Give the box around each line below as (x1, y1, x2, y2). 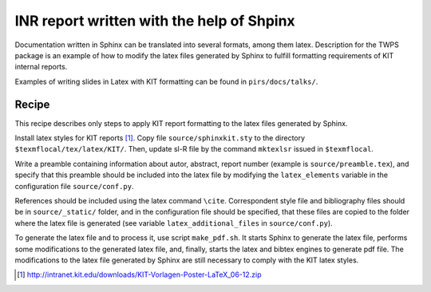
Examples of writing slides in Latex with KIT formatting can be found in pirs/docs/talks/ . (14, 77, 318, 86)
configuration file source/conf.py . (14, 181, 134, 191)
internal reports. (14, 62, 68, 72)
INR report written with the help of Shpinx (14, 12, 295, 30)
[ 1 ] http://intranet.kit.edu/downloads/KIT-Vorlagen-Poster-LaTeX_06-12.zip (17, 270, 263, 279)
